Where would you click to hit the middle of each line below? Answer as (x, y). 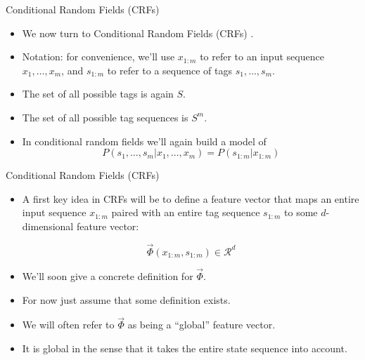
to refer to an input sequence (262, 56)
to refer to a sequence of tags (169, 70)
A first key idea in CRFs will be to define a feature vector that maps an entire (191, 198)
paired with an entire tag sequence (186, 212)
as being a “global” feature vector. (201, 325)
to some (301, 212)
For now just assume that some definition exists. (126, 299)
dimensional (48, 226)
